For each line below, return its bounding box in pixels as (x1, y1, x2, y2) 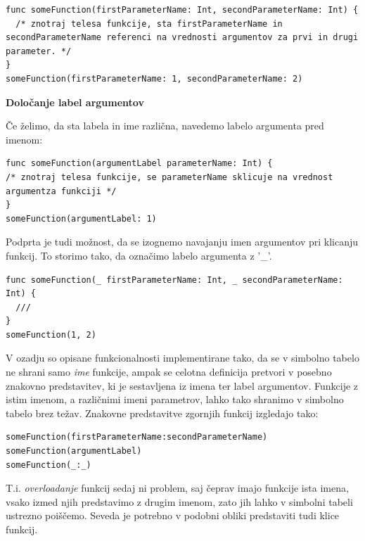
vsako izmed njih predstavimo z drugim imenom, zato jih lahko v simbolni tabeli (6, 494, 353, 509)
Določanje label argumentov (6, 94, 144, 109)
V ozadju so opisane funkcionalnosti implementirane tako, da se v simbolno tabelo (6, 350, 359, 365)
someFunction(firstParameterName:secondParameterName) (6, 432, 268, 443)
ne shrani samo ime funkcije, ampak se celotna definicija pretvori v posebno (6, 364, 332, 379)
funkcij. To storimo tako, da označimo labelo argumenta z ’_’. (6, 248, 272, 262)
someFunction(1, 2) (6, 329, 96, 340)
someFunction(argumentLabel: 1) (6, 213, 157, 224)
